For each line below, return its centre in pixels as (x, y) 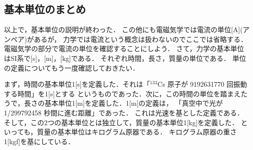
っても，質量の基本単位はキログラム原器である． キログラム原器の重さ (124, 132)
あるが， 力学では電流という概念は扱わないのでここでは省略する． (141, 39)
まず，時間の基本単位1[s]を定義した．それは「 (77, 84)
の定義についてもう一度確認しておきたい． (72, 67)
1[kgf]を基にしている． (39, 141)
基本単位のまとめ (45, 9)
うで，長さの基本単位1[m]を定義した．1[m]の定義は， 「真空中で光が (113, 103)
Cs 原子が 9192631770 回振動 (202, 84)
